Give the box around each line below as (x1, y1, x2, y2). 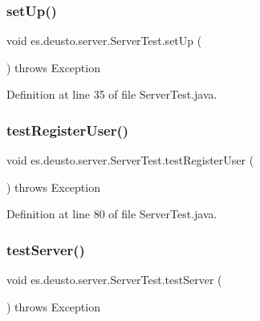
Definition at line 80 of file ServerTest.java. (6, 205, 217, 222)
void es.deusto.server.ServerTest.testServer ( (6, 271, 222, 288)
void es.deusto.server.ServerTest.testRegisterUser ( (6, 152, 254, 169)
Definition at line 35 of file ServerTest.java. (6, 86, 217, 103)
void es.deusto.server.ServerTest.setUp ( (6, 32, 202, 49)
